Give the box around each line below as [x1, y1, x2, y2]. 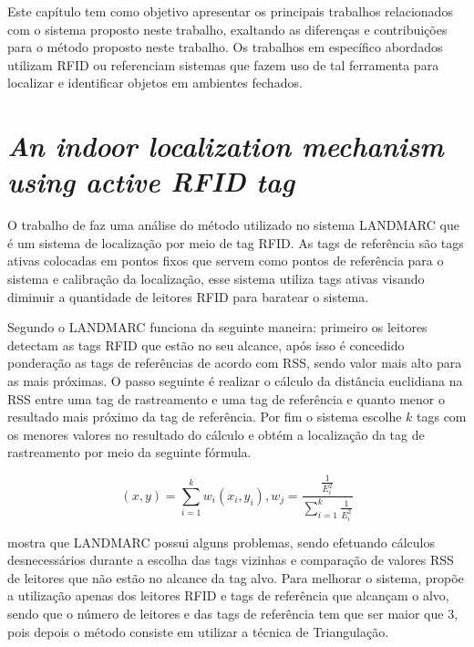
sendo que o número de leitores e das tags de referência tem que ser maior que [7, 604, 444, 623]
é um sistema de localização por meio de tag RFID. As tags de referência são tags [7, 233, 464, 252]
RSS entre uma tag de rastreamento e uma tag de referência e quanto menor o [7, 389, 445, 408]
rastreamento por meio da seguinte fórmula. [7, 443, 252, 462]
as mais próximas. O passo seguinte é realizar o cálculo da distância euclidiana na [7, 371, 463, 391]
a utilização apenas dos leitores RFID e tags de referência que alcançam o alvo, [7, 586, 449, 605]
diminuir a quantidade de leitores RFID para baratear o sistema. [7, 287, 369, 306]
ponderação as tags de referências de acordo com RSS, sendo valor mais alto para [7, 353, 462, 372]
